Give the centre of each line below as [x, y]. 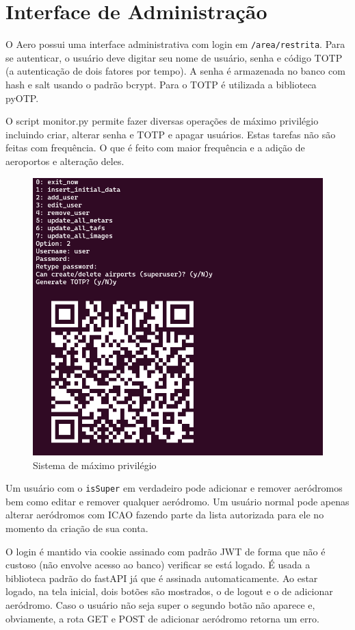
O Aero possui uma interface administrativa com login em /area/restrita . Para [175, 44]
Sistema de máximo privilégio [95, 465]
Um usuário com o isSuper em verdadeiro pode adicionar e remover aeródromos [174, 488]
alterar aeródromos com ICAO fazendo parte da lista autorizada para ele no [165, 515]
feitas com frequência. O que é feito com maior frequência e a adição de [155, 148]
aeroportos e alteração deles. [65, 161]
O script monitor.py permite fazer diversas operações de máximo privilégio [162, 121]
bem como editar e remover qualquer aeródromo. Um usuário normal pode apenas [177, 501]
